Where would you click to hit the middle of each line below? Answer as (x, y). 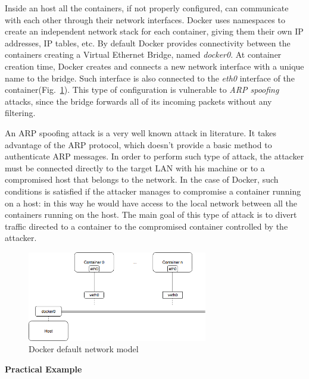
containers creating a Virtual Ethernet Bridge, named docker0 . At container (143, 54)
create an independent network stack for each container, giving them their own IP (154, 31)
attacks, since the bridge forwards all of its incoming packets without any (138, 101)
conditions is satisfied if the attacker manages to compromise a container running (153, 191)
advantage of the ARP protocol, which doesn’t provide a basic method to (138, 144)
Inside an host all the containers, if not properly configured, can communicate (147, 8)
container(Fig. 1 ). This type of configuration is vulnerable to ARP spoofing (142, 90)
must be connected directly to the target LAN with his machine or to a (135, 167)
